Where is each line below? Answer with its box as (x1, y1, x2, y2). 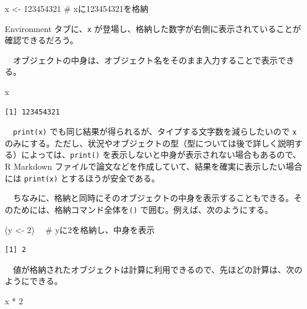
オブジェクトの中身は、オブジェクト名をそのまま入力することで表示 (12, 53, 278, 66)
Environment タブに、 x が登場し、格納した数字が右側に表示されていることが (5, 22, 301, 34)
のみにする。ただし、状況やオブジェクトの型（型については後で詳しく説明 (5, 136, 295, 149)
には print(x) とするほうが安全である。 (5, 171, 160, 184)
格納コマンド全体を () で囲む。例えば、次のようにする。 (54, 203, 273, 215)
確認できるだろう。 (5, 34, 79, 46)
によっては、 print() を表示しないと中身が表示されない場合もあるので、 (21, 148, 301, 161)
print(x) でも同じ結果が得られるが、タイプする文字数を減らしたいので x (13, 125, 297, 138)
